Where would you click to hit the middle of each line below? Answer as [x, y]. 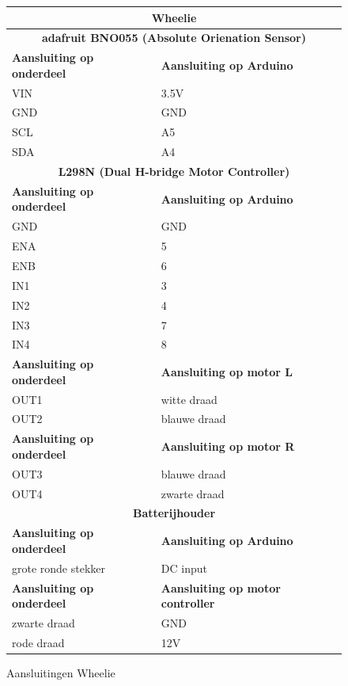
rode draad [38, 642]
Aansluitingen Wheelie [61, 672]
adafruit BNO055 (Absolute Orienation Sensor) [174, 38]
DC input [184, 568]
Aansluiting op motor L [227, 371]
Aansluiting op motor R [228, 446]
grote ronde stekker [59, 568]
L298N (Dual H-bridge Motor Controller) [174, 171]
